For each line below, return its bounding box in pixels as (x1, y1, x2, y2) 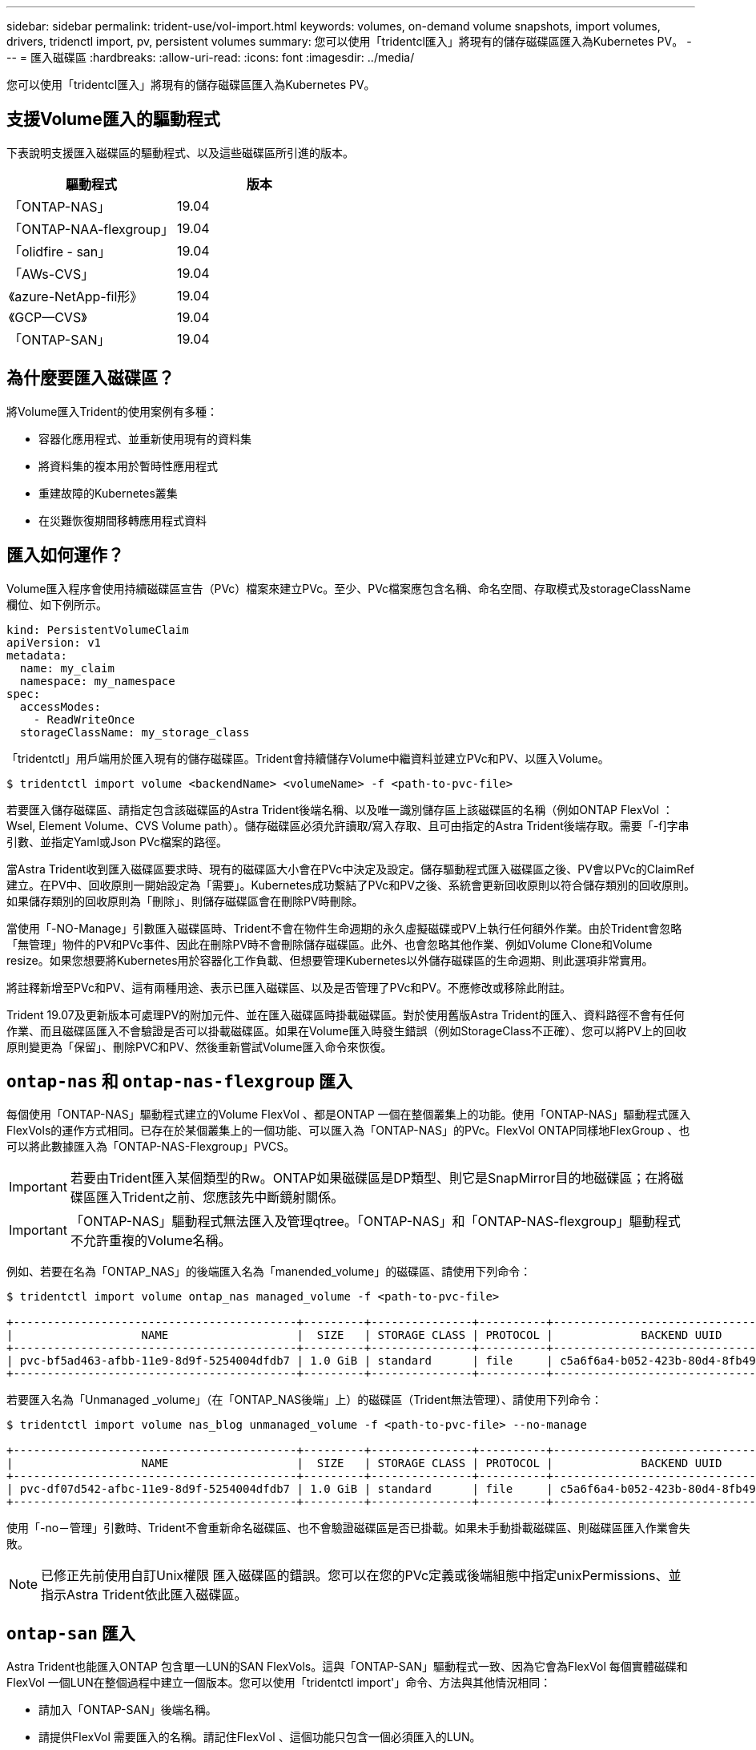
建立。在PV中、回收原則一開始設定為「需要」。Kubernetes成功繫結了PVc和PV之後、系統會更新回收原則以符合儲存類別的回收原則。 (6, 877, 695, 892)
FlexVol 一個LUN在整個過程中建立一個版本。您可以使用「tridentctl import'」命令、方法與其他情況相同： (6, 1675, 552, 1690)
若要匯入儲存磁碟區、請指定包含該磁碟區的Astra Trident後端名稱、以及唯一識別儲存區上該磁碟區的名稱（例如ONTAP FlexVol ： (6, 802, 674, 817)
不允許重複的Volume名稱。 (70, 1232, 231, 1249)
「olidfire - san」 (9, 243, 111, 260)
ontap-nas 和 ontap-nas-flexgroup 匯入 (6, 1071, 352, 1091)
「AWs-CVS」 (9, 265, 94, 282)
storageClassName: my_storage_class (19, 725, 250, 739)
